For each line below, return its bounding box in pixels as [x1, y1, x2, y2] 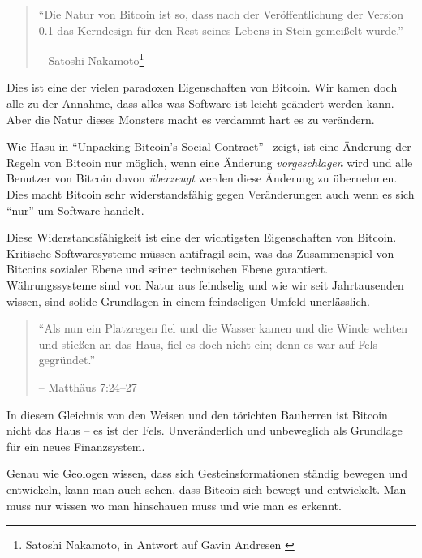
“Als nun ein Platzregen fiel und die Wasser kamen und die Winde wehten [38, 320, 408, 337]
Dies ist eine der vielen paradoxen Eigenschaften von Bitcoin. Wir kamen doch [6, 79, 398, 96]
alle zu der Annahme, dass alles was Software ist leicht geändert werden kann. [6, 95, 394, 112]
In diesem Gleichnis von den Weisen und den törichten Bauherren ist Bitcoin [6, 406, 388, 423]
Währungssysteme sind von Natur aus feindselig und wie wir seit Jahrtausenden [6, 276, 404, 293]
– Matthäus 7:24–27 [38, 378, 137, 395]
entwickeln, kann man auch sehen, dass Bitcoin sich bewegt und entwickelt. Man [6, 480, 407, 497]
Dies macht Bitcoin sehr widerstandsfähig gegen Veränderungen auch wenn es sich [6, 186, 415, 202]
